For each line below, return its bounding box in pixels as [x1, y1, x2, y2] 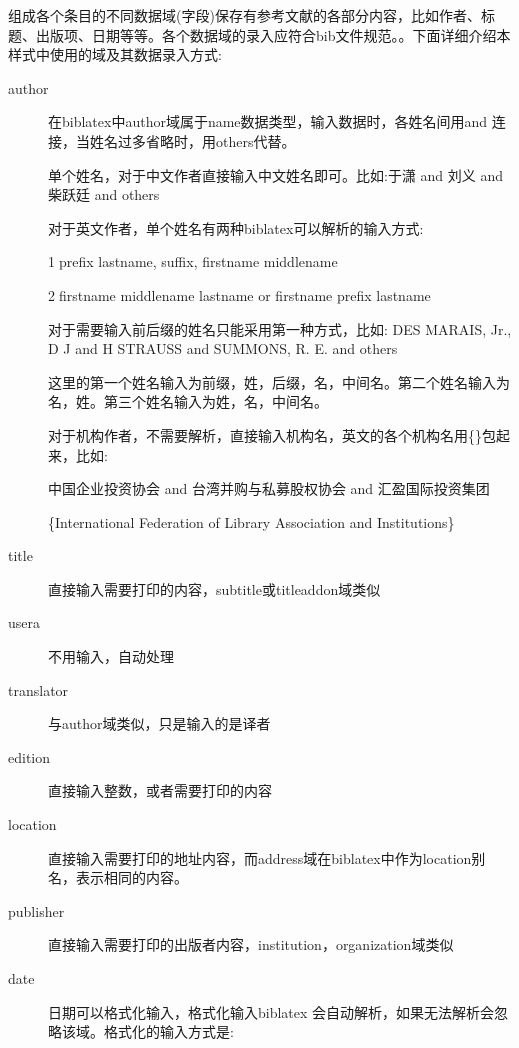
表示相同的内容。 [75, 867, 188, 888]
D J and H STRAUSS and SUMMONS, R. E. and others [48, 338, 398, 359]
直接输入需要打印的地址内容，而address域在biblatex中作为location [48, 847, 472, 868]
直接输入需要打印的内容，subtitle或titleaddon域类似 [48, 578, 381, 599]
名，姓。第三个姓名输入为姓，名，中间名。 [48, 391, 328, 412]
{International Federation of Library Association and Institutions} [48, 511, 455, 532]
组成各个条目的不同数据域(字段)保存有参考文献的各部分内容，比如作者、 [8, 5, 481, 25]
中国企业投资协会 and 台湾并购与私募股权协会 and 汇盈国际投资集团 [48, 478, 490, 499]
